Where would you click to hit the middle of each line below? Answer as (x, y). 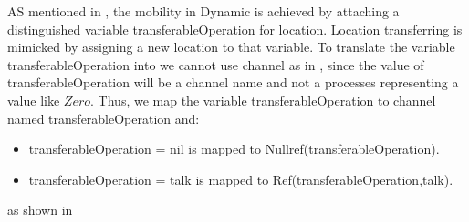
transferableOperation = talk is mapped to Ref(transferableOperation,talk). (241, 179)
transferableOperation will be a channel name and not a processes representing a (233, 82)
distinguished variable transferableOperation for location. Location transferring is (235, 29)
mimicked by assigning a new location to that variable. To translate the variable (231, 47)
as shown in (40, 210)
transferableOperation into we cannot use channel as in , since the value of (216, 64)
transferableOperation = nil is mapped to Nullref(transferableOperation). (234, 149)
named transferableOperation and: (104, 118)
